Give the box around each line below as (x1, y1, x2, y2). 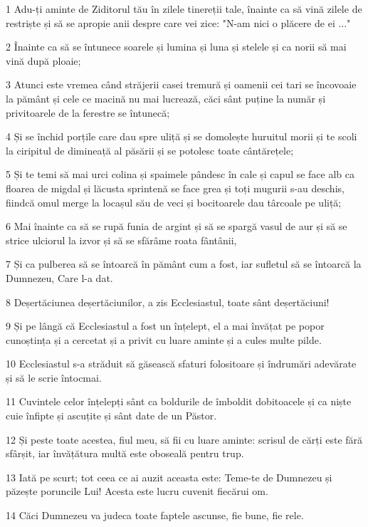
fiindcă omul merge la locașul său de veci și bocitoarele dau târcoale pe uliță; (6, 194, 342, 209)
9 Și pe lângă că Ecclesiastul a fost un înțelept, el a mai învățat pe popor (6, 318, 325, 333)
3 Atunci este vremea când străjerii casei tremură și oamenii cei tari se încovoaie (6, 77, 357, 92)
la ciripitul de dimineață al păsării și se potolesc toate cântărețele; (6, 142, 294, 157)
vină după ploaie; (6, 53, 81, 68)
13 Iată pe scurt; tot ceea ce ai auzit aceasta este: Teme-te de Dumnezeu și (6, 469, 332, 484)
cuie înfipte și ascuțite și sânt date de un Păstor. (6, 408, 217, 423)
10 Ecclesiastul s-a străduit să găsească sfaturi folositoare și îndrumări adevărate (6, 356, 357, 371)
